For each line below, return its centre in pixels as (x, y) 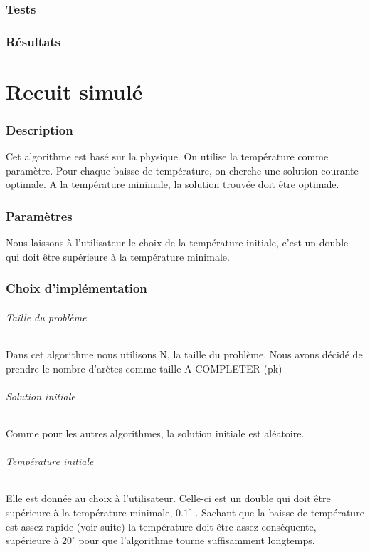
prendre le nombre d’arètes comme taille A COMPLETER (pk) (144, 368)
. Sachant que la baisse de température (280, 512)
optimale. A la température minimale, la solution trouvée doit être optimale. (173, 184)
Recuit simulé (74, 91)
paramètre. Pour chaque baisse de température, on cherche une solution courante (182, 170)
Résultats (33, 41)
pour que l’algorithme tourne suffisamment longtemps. (197, 540)
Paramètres (39, 215)
